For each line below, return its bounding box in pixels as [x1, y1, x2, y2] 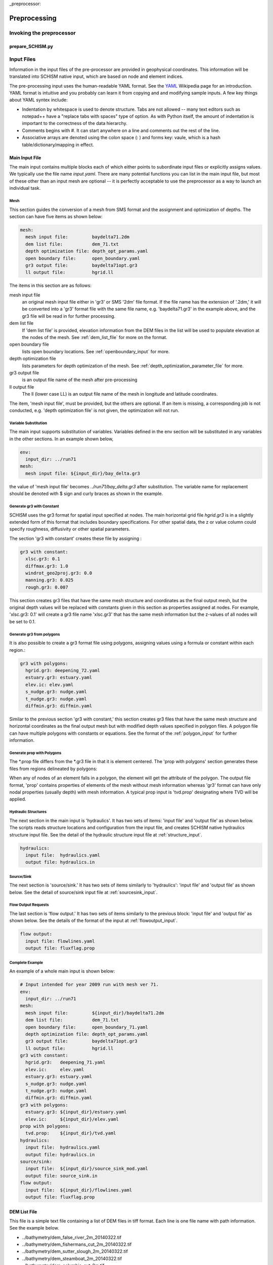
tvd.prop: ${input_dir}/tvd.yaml [25, 1130, 116, 1136]
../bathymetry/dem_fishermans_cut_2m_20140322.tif [22, 1241, 132, 1247]
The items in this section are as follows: [9, 282, 92, 288]
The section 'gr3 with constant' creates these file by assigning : [9, 535, 142, 541]
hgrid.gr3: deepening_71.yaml [25, 1060, 106, 1065]
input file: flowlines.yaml [25, 938, 95, 944]
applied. [9, 796, 26, 802]
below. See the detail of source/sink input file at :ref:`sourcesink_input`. [9, 889, 158, 895]
